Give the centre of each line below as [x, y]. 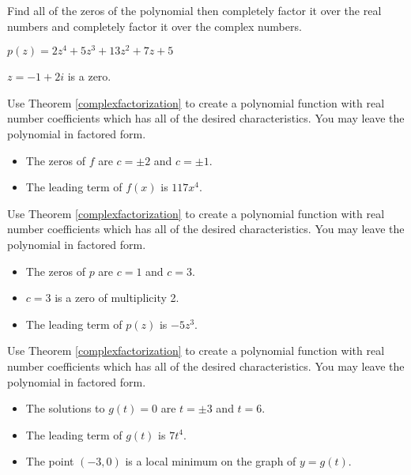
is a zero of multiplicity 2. [117, 298]
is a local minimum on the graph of [211, 461]
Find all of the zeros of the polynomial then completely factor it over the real [194, 10]
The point [50, 461]
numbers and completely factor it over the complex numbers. [155, 26]
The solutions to [65, 408]
